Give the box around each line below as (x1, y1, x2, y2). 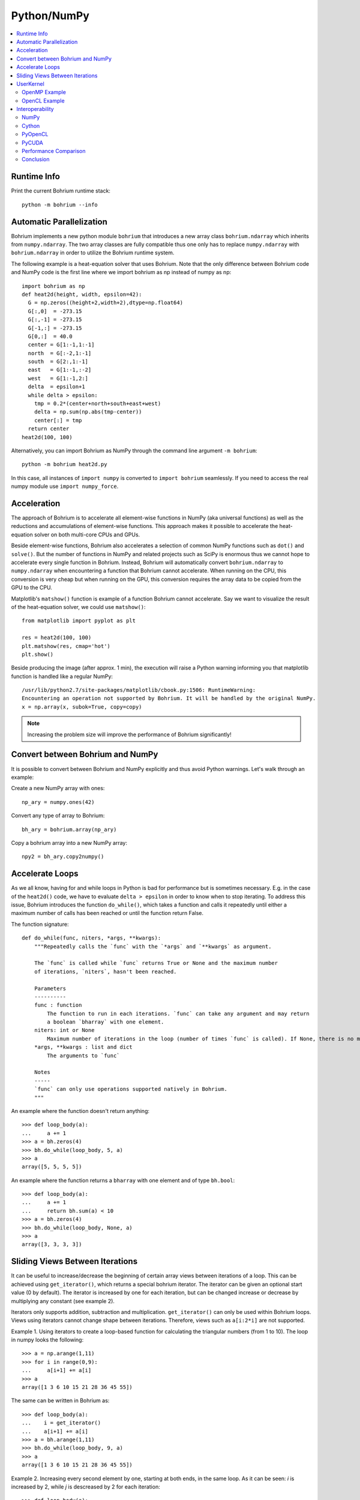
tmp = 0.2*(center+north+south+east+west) (34, 400, 161, 407)
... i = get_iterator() (22, 1420, 101, 1426)
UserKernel (16, 80, 44, 87)
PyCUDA (22, 139, 43, 146)
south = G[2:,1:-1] (28, 358, 89, 365)
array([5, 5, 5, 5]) (22, 1163, 82, 1170)
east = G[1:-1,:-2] (28, 367, 92, 373)
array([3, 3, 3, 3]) (22, 1241, 82, 1248)
